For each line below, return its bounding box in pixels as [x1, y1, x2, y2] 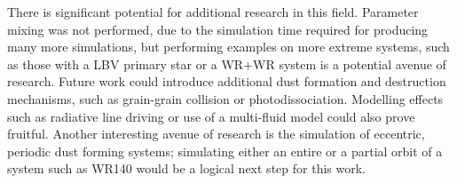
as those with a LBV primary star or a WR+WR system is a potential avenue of [7, 54, 446, 73]
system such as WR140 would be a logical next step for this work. [7, 159, 366, 178]
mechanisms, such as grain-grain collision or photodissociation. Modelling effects [7, 89, 444, 107]
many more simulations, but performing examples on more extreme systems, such [7, 37, 450, 56]
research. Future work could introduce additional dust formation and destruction [7, 72, 446, 91]
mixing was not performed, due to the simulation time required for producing [7, 20, 429, 38]
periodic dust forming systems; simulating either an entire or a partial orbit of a [7, 141, 443, 160]
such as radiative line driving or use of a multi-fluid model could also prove [7, 107, 415, 125]
